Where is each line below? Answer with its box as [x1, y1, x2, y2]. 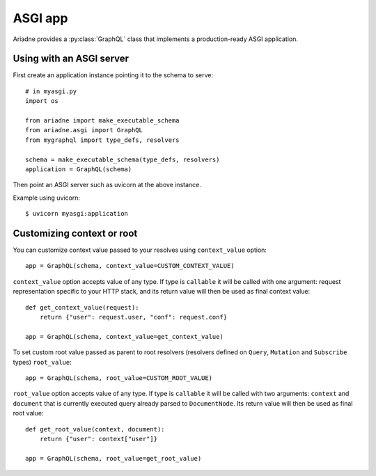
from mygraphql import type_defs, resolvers [25, 136, 180, 144]
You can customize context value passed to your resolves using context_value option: [13, 246, 267, 254]
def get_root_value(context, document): [25, 425, 165, 433]
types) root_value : [13, 358, 72, 366]
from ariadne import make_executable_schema [25, 117, 180, 125]
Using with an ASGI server [13, 53, 129, 65]
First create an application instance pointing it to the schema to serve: [13, 71, 214, 79]
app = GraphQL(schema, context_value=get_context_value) [25, 333, 224, 340]
